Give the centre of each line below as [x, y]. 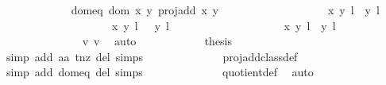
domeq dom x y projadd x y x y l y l [225, 10]
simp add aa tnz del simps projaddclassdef [152, 56]
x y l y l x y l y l [224, 25]
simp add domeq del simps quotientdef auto [160, 72]
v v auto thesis [157, 41]
